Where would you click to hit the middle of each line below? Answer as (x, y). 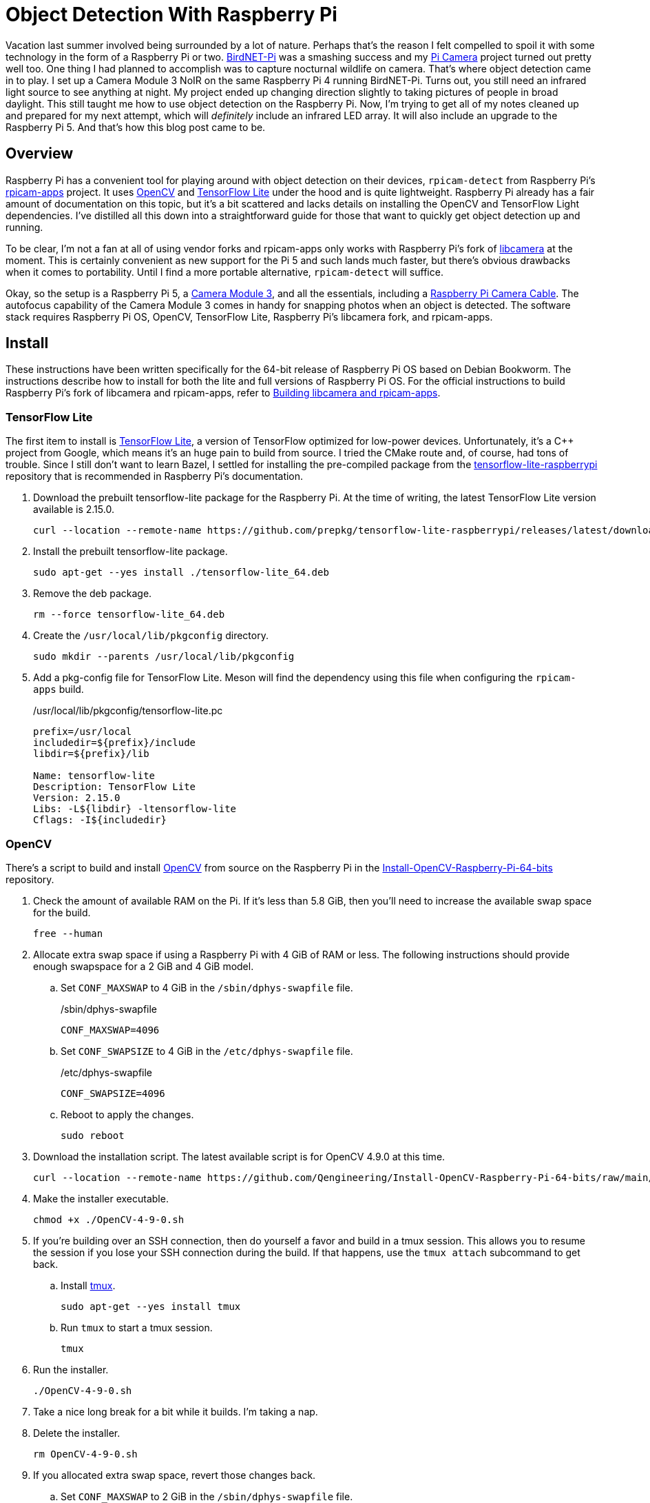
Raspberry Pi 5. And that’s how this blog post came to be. (136, 127)
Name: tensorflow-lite (94, 776)
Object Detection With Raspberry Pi (171, 14)
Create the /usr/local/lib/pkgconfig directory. (151, 636)
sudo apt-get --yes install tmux (151, 1306)
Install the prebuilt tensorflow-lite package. (130, 552)
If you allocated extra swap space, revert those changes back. (175, 1475)
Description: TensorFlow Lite (115, 787)
